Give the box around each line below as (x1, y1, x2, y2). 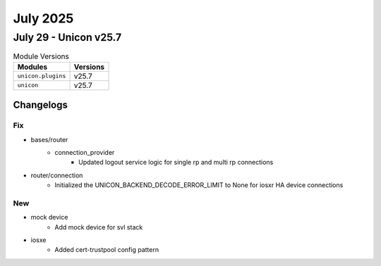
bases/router (30, 135, 68, 144)
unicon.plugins (17, 72, 66, 80)
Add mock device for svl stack (54, 222, 143, 232)
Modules (17, 62, 48, 72)
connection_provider (54, 148, 115, 156)
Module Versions (13, 51, 70, 61)
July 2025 (13, 11, 74, 26)
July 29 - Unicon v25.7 (13, 31, 122, 44)
